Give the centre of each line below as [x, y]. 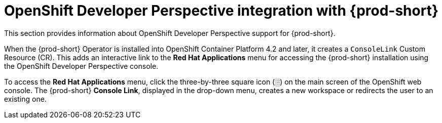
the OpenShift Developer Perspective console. [81, 66]
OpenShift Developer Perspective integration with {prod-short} [222, 11]
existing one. [25, 99]
